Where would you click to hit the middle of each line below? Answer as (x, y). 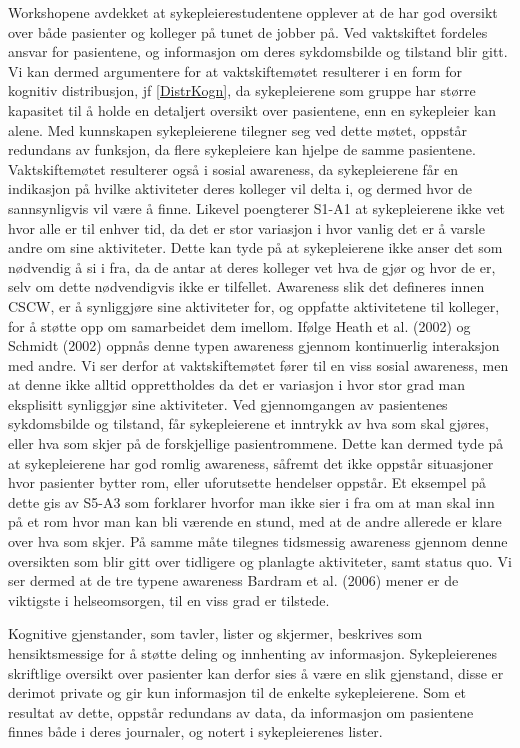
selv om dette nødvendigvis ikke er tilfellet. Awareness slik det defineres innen (246, 286)
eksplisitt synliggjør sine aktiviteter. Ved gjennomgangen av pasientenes (228, 403)
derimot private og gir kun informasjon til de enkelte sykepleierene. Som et (237, 692)
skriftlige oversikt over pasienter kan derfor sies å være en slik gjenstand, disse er (256, 672)
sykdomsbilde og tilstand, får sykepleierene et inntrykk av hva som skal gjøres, (248, 423)
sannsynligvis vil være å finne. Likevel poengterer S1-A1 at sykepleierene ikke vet (256, 207)
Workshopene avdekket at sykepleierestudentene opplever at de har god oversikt (253, 12)
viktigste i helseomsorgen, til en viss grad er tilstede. (169, 599)
